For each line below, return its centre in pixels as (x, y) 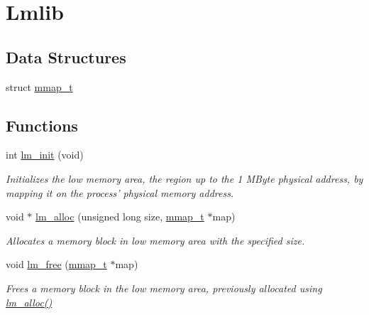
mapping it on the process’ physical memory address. (120, 192)
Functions (42, 125)
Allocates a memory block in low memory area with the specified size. (155, 240)
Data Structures (66, 57)
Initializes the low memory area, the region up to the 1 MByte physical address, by (184, 178)
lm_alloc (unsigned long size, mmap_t (120, 217)
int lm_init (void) (45, 155)
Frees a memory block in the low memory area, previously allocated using (164, 288)
